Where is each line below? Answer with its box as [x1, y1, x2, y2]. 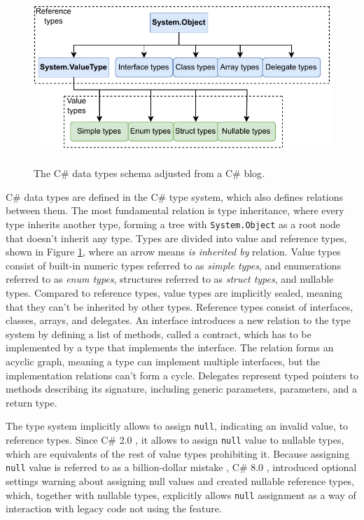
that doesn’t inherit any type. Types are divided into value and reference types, [6, 230, 347, 245]
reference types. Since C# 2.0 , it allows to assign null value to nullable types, [6, 433, 344, 447]
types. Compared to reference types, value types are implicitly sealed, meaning [6, 286, 343, 300]
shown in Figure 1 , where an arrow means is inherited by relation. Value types [6, 244, 341, 259]
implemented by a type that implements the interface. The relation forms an [6, 340, 334, 355]
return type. [6, 395, 57, 409]
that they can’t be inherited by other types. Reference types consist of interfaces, [6, 299, 353, 314]
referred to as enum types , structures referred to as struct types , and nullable [6, 272, 334, 286]
